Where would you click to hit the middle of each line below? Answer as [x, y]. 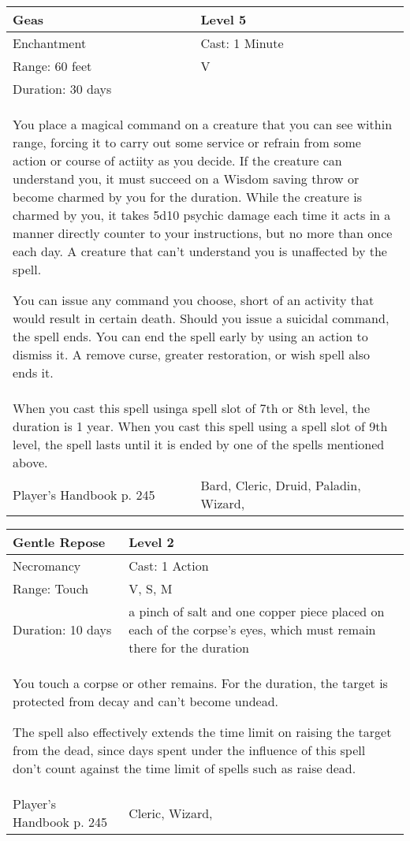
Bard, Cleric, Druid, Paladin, [281, 485]
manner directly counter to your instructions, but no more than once [203, 233]
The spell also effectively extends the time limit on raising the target [202, 732]
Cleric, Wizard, [171, 813]
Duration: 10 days [62, 629]
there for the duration [189, 647]
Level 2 [151, 542]
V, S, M [151, 588]
